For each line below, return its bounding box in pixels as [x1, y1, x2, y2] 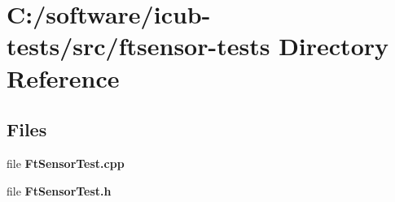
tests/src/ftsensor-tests [7, 29, 270, 62]
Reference [7, 61, 120, 94]
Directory [279, 29, 389, 62]
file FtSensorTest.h [7, 182, 112, 199]
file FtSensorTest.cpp [7, 154, 125, 171]
